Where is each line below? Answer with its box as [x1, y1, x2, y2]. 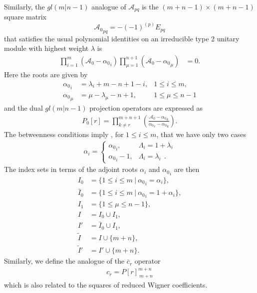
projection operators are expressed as [89, 103, 203, 113]
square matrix [4, 11, 46, 22]
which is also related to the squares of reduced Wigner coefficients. [4, 280, 208, 290]
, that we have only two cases [156, 129, 246, 139]
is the [142, 1, 159, 11]
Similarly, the [4, 1, 45, 11]
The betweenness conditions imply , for [4, 129, 124, 139]
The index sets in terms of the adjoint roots [4, 164, 138, 174]
